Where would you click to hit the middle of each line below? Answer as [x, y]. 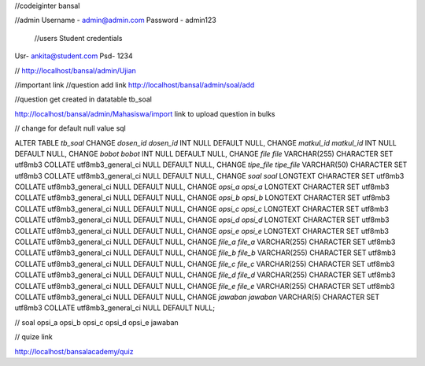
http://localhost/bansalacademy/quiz [74, 351]
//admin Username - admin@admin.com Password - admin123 [115, 20]
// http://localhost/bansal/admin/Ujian [76, 70]
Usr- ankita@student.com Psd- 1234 [74, 56]
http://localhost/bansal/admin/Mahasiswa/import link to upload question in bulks [145, 113]
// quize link [33, 337]
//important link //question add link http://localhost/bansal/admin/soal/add [135, 85]
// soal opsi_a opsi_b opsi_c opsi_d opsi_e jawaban [96, 322]
